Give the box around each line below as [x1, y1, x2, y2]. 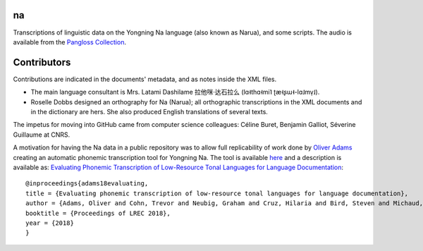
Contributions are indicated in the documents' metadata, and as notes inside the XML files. [13, 75, 277, 83]
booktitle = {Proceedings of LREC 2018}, [25, 209, 171, 217]
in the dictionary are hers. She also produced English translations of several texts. [30, 107, 268, 116]
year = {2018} [25, 219, 74, 227]
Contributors [13, 56, 71, 68]
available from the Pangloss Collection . [13, 37, 127, 46]
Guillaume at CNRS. [13, 130, 70, 139]
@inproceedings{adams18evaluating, [25, 180, 149, 188]
